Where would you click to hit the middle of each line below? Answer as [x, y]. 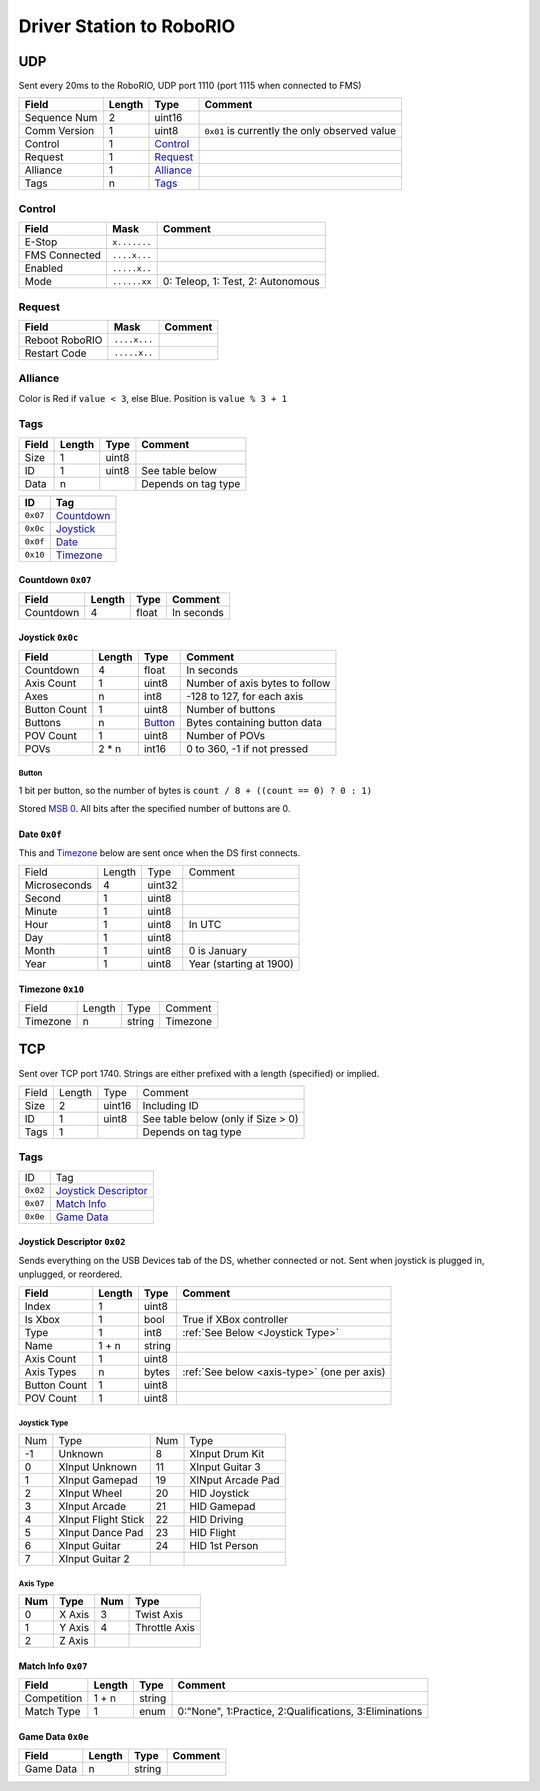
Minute [41, 911]
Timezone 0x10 [51, 989]
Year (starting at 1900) [241, 963]
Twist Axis [159, 1615]
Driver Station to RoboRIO [127, 26]
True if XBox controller [235, 1320]
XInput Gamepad [98, 1480]
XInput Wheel [90, 1493]
